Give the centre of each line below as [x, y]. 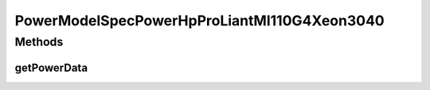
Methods [39, 42]
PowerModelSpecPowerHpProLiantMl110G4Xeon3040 [200, 21]
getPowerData [51, 67]
